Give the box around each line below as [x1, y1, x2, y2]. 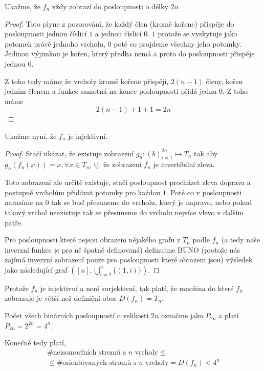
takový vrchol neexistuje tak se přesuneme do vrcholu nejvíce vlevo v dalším [5, 207, 244, 217]
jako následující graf [5, 264, 68, 275]
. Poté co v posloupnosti [166, 187, 242, 197]
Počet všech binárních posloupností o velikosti [5, 310, 149, 321]
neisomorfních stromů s [53, 348, 126, 356]
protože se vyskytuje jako [158, 28, 237, 39]
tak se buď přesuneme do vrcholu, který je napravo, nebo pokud [51, 197, 252, 208]
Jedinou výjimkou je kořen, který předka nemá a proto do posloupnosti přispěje [5, 48, 255, 59]
